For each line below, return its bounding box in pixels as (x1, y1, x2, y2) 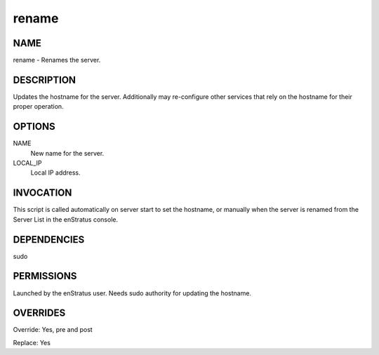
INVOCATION (13, 187, 72, 199)
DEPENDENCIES (13, 234, 85, 246)
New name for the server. (30, 149, 105, 157)
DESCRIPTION (13, 74, 77, 86)
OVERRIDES (13, 307, 66, 319)
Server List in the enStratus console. (13, 215, 119, 224)
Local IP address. (30, 168, 81, 177)
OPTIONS (13, 121, 55, 133)
